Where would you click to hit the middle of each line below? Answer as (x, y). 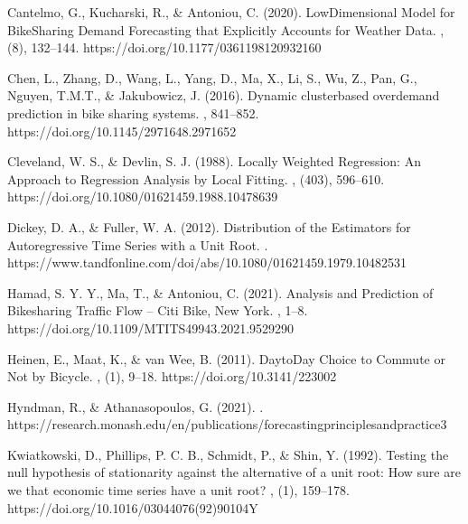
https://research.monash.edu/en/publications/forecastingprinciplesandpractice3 (227, 424)
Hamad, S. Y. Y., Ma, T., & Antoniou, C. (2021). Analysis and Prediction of (220, 292)
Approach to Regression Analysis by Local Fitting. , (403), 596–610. (196, 178)
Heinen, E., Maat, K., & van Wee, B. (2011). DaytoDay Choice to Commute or (226, 358)
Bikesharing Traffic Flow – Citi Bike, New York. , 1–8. (158, 310)
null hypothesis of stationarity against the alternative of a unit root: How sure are (234, 472)
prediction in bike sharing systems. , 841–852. (133, 112)
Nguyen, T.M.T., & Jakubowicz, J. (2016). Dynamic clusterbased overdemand (224, 95)
